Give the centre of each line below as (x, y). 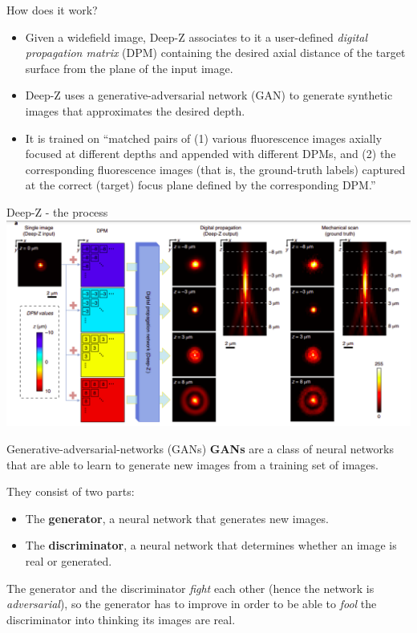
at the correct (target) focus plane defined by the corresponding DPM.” (200, 185)
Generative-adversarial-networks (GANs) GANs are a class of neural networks (200, 449)
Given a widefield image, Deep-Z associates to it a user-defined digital (196, 37)
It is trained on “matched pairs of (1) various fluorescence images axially (204, 138)
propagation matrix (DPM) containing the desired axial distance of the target (215, 53)
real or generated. (69, 561)
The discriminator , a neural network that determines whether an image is (211, 545)
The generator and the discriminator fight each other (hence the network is (190, 588)
